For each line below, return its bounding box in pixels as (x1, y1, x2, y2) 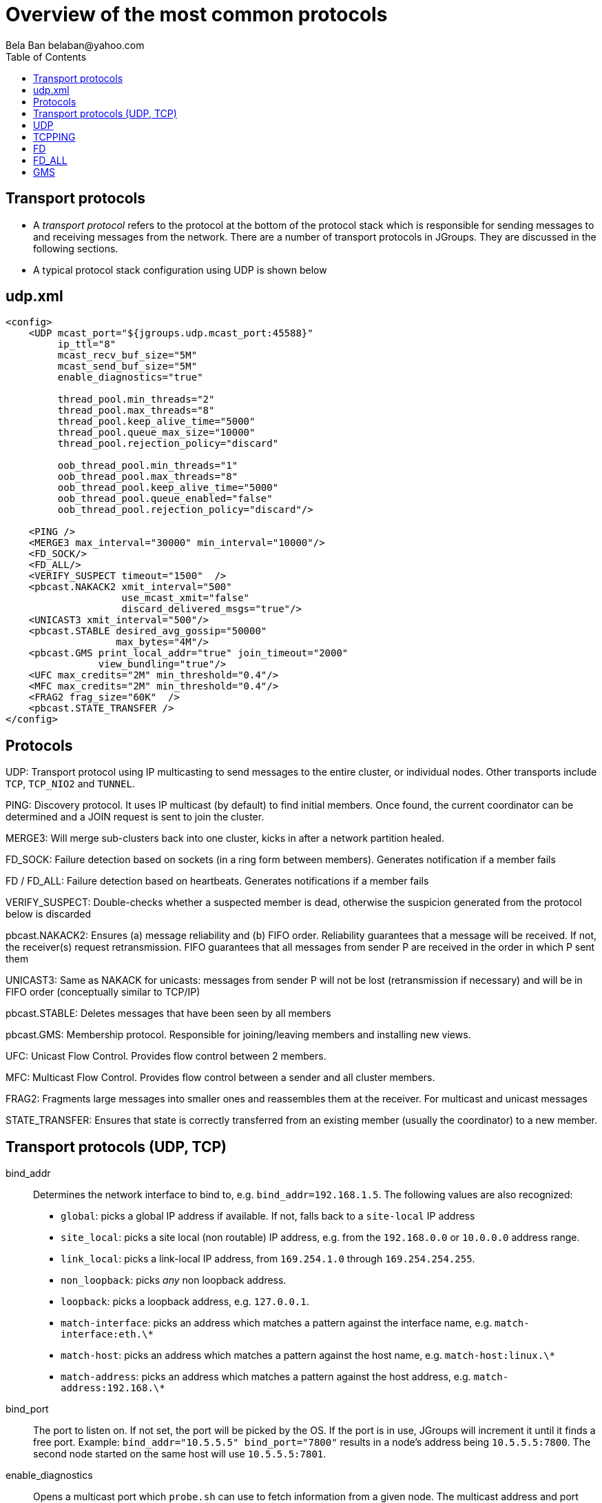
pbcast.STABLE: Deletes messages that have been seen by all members (6, 1007, 331, 1020)
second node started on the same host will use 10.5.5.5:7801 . (33, 1448, 326, 1460)
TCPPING (33, 130, 76, 143)
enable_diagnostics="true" (57, 372, 203, 383)
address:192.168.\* (61, 1382, 165, 1394)
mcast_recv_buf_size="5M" (57, 350, 198, 361)
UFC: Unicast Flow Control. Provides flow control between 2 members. (6, 1050, 326, 1062)
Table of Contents (6, 50, 87, 63)
